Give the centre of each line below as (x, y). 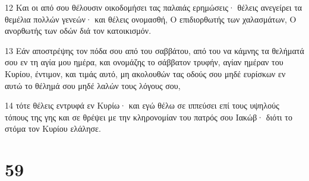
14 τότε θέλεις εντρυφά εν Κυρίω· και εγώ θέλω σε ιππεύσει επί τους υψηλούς (142, 105)
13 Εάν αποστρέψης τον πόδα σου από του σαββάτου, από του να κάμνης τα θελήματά (154, 50)
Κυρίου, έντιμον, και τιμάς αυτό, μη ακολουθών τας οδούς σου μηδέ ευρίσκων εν (145, 73)
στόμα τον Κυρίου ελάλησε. (53, 128)
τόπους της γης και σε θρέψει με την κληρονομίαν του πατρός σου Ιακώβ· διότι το (149, 117)
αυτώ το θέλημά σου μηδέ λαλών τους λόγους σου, (93, 85)
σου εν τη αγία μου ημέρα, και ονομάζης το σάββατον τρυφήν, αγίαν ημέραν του (144, 62)
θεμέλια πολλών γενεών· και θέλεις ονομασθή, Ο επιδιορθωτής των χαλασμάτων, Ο (151, 19)
